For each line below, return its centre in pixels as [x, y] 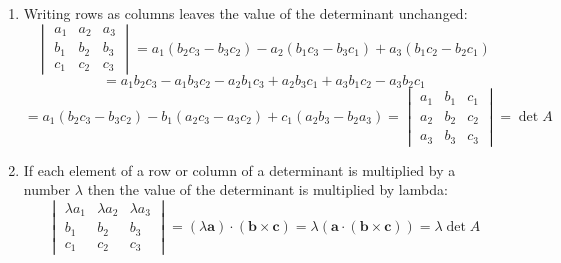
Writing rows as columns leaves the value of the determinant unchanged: [245, 13]
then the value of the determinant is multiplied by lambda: [267, 189]
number [47, 189]
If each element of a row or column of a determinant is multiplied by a [239, 169]
